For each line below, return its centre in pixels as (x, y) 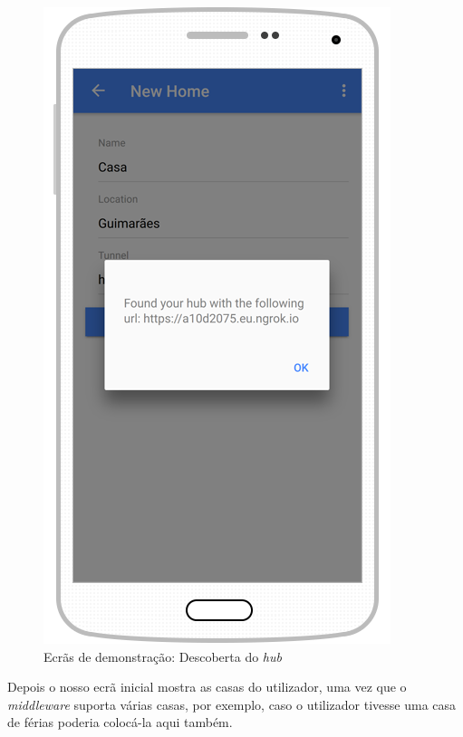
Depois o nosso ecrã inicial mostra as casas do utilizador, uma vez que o (207, 687)
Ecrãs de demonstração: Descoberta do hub (163, 656)
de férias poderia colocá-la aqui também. (120, 722)
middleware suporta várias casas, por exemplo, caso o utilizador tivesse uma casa (232, 704)
